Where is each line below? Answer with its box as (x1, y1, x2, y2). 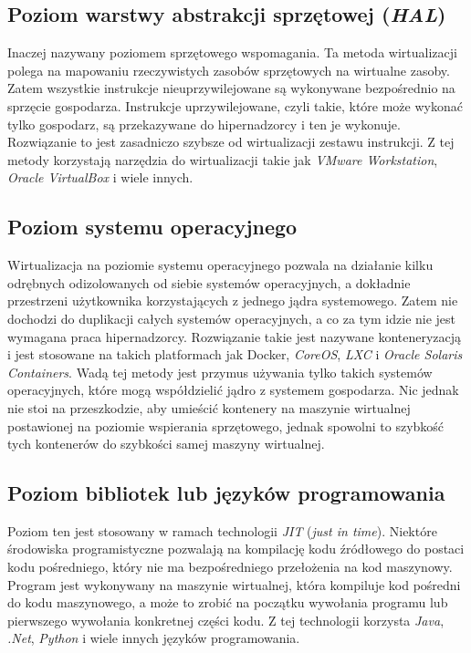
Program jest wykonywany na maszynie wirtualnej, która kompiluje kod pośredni (7, 575, 461, 594)
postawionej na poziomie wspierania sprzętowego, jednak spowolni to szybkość (7, 416, 445, 435)
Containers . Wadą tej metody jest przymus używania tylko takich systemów (7, 362, 433, 381)
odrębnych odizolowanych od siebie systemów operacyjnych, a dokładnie (7, 273, 411, 292)
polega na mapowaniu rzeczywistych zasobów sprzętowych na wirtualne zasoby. (7, 60, 450, 79)
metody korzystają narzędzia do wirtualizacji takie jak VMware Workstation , (7, 150, 438, 169)
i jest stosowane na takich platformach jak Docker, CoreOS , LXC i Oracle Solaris (7, 345, 463, 364)
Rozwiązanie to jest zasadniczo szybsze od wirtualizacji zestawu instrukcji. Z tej (7, 132, 455, 151)
